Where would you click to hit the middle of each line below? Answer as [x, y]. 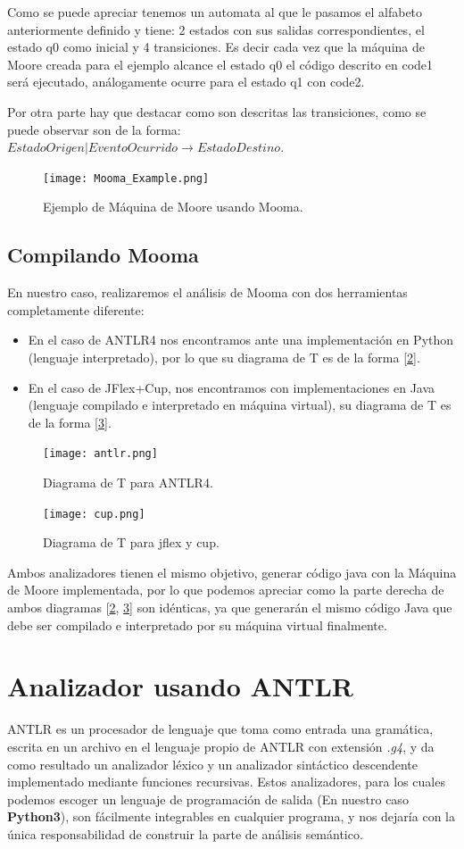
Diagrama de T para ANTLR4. [128, 483]
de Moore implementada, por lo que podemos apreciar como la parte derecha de [226, 590]
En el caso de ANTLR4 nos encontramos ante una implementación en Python [241, 340]
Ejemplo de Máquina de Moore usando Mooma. [173, 207]
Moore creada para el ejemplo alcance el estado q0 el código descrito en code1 [220, 64]
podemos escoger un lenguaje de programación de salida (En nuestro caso [208, 799]
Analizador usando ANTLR [181, 686]
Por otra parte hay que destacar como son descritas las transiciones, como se [217, 111]
